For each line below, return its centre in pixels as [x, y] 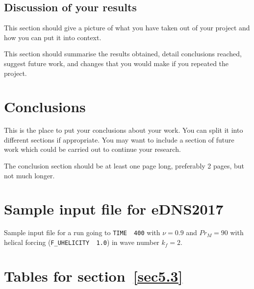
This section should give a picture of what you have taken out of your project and [127, 28]
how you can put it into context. [53, 37]
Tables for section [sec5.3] [93, 276]
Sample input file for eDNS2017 [114, 209]
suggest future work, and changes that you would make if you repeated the [116, 63]
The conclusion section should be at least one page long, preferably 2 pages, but [124, 166]
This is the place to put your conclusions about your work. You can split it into [124, 130]
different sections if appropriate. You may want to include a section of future [119, 139]
